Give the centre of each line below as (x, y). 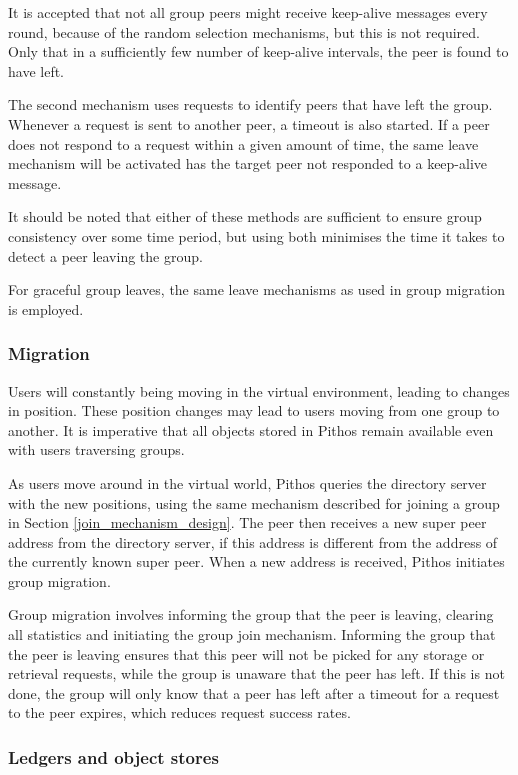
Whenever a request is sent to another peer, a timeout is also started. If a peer (249, 123)
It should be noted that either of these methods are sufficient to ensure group (245, 216)
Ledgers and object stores (113, 756)
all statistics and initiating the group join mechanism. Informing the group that (252, 634)
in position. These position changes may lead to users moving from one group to (254, 410)
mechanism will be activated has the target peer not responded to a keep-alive (248, 163)
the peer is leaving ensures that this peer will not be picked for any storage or (246, 653)
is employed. (46, 308)
